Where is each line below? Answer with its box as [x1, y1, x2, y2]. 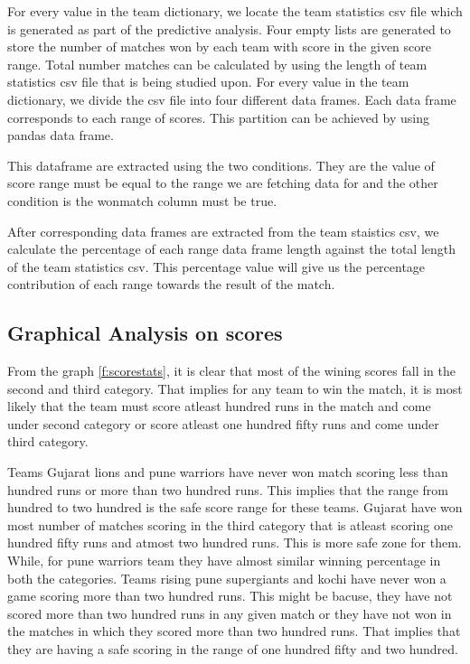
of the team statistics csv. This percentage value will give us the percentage [7, 257, 426, 276]
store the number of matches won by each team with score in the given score [7, 37, 431, 56]
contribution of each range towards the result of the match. [7, 275, 335, 294]
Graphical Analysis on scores [7, 319, 283, 347]
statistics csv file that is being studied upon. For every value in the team [7, 72, 409, 91]
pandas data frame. [7, 126, 114, 145]
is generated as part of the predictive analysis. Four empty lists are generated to [7, 19, 451, 38]
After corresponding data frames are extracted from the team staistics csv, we [7, 221, 439, 240]
